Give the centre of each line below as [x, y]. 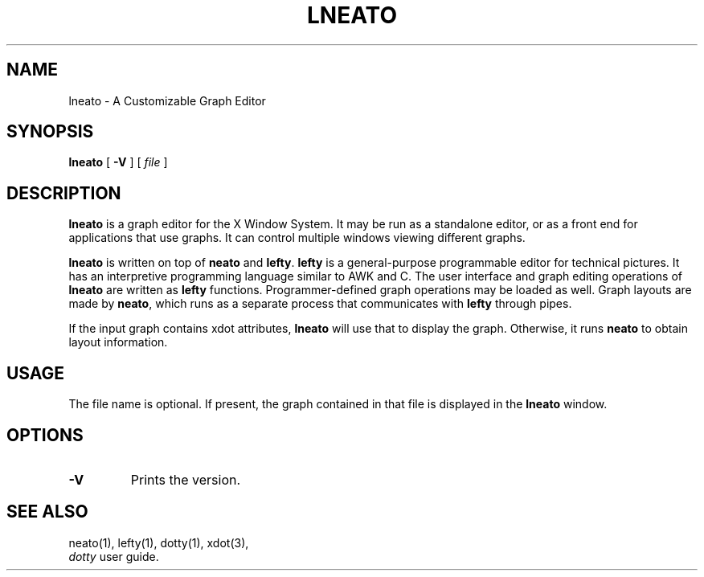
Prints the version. [186, 479]
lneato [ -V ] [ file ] [118, 162]
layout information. [118, 342]
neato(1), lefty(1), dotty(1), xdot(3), [159, 542]
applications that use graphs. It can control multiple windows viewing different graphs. [297, 238]
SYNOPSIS [50, 132]
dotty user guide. [114, 556]
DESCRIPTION [64, 193]
